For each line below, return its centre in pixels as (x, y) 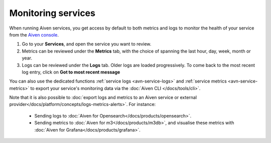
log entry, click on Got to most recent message (71, 72)
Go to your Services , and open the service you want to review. (87, 44)
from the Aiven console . (34, 34)
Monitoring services (52, 13)
